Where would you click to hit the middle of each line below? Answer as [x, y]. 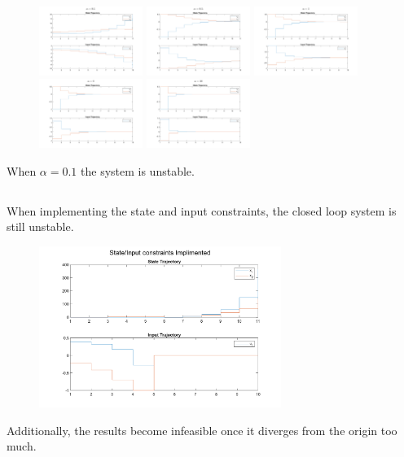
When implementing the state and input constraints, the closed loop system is [202, 210]
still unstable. [40, 226]
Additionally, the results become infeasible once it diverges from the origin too [202, 430]
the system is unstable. [138, 170]
